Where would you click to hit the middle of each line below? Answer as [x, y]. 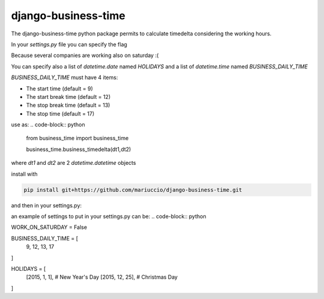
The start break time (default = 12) [68, 96]
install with [24, 174]
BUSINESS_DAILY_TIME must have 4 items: [64, 77]
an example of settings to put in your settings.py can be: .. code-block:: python [109, 216]
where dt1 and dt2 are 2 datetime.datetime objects [73, 163]
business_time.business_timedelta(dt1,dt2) [79, 149]
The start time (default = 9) [59, 88]
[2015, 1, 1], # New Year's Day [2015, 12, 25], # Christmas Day [102, 277]
